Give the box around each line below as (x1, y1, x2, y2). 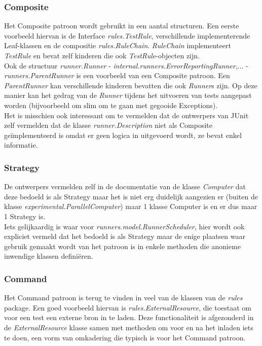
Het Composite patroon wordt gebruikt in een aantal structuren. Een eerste (4, 20, 239, 31)
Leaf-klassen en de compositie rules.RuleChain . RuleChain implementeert (4, 40, 231, 51)
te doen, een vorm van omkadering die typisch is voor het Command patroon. (4, 332, 246, 342)
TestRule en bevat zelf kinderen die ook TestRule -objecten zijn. (4, 50, 200, 60)
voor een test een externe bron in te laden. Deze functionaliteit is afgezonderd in (4, 312, 254, 323)
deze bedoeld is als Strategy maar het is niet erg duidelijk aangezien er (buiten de (4, 191, 258, 201)
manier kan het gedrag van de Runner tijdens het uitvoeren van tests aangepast (4, 90, 252, 100)
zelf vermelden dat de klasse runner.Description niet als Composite (4, 120, 212, 130)
